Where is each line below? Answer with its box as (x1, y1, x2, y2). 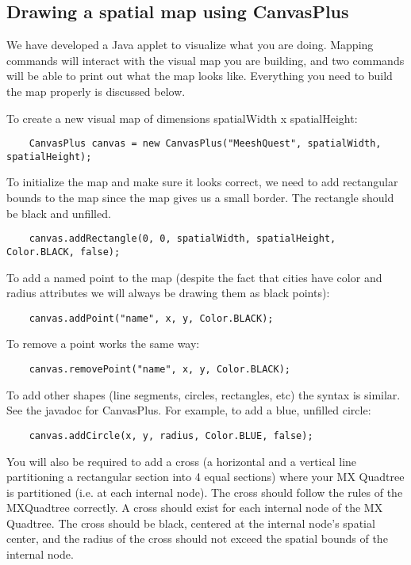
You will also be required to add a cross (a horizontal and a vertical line (6, 452, 357, 469)
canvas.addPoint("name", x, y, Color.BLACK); (29, 312, 274, 324)
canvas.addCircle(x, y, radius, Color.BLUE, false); (29, 429, 313, 441)
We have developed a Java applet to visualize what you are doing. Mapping (6, 36, 374, 53)
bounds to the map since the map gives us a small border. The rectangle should (6, 189, 394, 206)
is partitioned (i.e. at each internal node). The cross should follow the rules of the (6, 483, 403, 500)
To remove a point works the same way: (6, 335, 200, 352)
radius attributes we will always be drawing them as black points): (6, 284, 330, 301)
